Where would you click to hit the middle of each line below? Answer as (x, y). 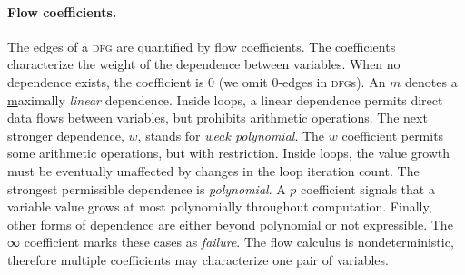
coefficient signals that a (368, 188)
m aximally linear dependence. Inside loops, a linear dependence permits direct (225, 99)
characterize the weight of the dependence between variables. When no (204, 64)
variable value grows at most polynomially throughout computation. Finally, (220, 206)
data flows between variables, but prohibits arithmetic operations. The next (218, 118)
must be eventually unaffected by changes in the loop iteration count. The (213, 170)
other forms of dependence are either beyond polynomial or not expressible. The (230, 224)
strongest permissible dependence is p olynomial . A (147, 188)
